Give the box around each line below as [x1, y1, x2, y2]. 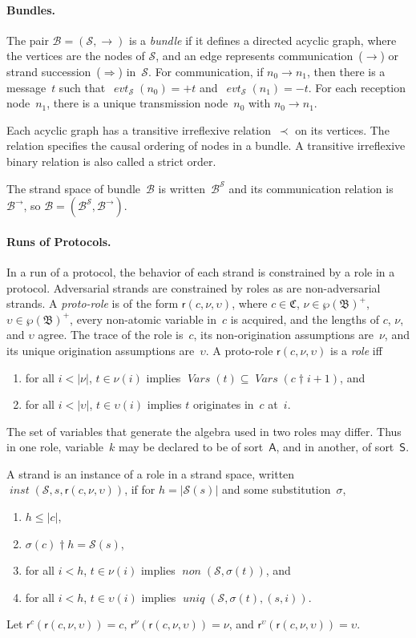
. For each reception [308, 79, 406, 95]
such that [59, 79, 106, 95]
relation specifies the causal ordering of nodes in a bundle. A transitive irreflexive [6, 137, 406, 154]
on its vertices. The [295, 121, 390, 138]
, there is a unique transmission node [46, 95, 228, 111]
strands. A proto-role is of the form [6, 295, 179, 312]
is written [158, 180, 206, 196]
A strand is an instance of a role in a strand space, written [6, 465, 295, 482]
